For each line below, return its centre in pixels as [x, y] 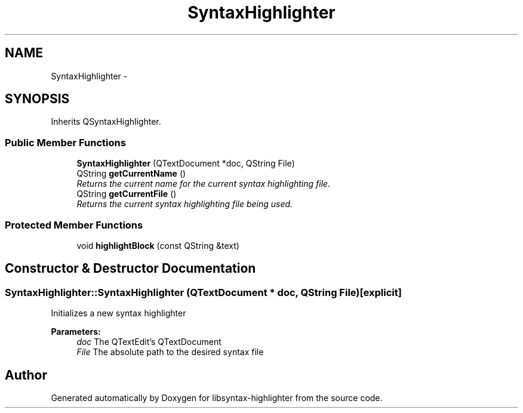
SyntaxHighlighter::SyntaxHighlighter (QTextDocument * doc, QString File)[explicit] [203, 292]
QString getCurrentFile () [127, 194]
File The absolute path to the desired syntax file [170, 352]
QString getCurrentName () [131, 174]
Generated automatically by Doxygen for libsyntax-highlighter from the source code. [217, 398]
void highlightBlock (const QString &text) [158, 245]
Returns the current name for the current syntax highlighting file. [204, 184]
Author [26, 375]
